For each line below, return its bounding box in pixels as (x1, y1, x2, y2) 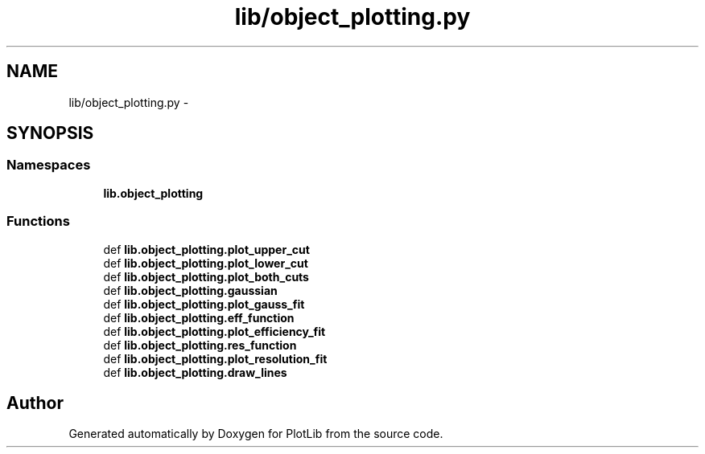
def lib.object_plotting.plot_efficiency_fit (103, 324, 326, 338)
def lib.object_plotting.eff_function (103, 310, 295, 325)
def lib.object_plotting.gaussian (103, 283, 278, 297)
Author (6, 392, 64, 413)
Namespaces (6, 157, 91, 174)
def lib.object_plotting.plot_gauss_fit (103, 297, 305, 311)
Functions (6, 213, 70, 230)
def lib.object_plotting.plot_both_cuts (103, 269, 309, 284)
